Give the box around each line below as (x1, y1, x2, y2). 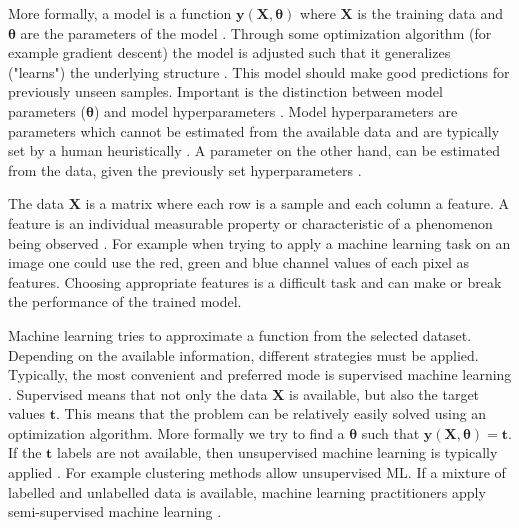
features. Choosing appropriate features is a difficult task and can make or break (8, 271, 502, 292)
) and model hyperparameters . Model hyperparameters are (93, 100, 458, 121)
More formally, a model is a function (8, 3, 232, 23)
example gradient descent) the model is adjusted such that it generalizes (8, 42, 451, 63)
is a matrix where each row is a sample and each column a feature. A (85, 193, 509, 214)
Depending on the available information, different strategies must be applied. (8, 344, 479, 365)
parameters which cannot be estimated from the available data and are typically (8, 120, 500, 141)
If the (8, 442, 42, 463)
